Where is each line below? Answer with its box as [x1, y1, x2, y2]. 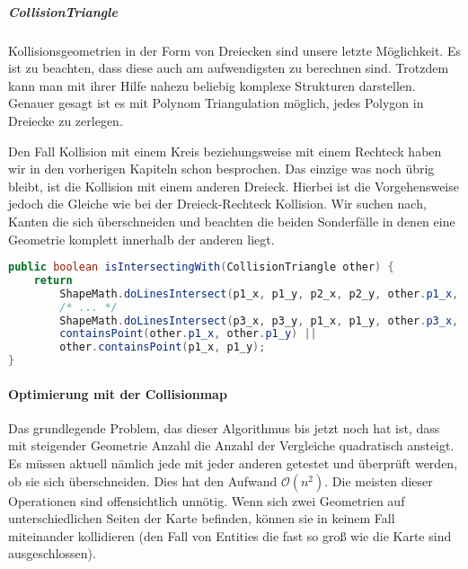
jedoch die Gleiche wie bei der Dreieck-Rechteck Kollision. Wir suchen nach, [8, 194, 427, 213]
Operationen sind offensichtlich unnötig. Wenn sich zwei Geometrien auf [8, 491, 405, 510]
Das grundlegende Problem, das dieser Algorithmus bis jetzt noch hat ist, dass [8, 418, 440, 437]
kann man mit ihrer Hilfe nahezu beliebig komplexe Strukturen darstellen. [8, 76, 416, 94]
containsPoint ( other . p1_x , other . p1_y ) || [59, 327, 317, 341]
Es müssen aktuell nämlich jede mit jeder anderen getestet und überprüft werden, [8, 454, 458, 473]
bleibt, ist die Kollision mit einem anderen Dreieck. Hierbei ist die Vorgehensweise [8, 176, 459, 195]
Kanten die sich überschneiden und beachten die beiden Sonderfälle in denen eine [8, 211, 455, 230]
